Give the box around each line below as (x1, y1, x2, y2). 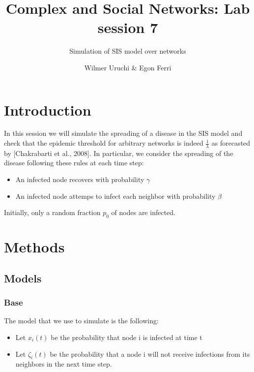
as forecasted (211, 138, 251, 148)
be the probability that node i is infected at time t (51, 332, 202, 342)
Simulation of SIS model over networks (69, 46, 186, 56)
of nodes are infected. (111, 207, 175, 217)
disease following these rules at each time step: (4, 157, 144, 168)
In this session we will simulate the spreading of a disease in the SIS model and (4, 128, 243, 138)
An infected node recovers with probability (15, 174, 144, 185)
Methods (4, 237, 65, 257)
